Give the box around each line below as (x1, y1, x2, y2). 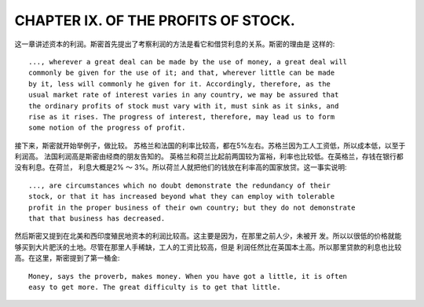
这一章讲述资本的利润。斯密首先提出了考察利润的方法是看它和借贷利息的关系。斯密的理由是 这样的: (14, 39, 335, 49)
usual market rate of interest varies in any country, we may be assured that (28, 90, 339, 100)
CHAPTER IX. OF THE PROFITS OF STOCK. (14, 12, 296, 29)
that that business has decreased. (28, 214, 166, 223)
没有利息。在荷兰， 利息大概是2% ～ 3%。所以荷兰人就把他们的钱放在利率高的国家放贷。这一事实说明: (14, 163, 347, 172)
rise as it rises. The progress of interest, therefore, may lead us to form (28, 112, 335, 121)
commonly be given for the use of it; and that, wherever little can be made (28, 68, 335, 78)
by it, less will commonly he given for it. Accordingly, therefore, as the (28, 79, 331, 88)
